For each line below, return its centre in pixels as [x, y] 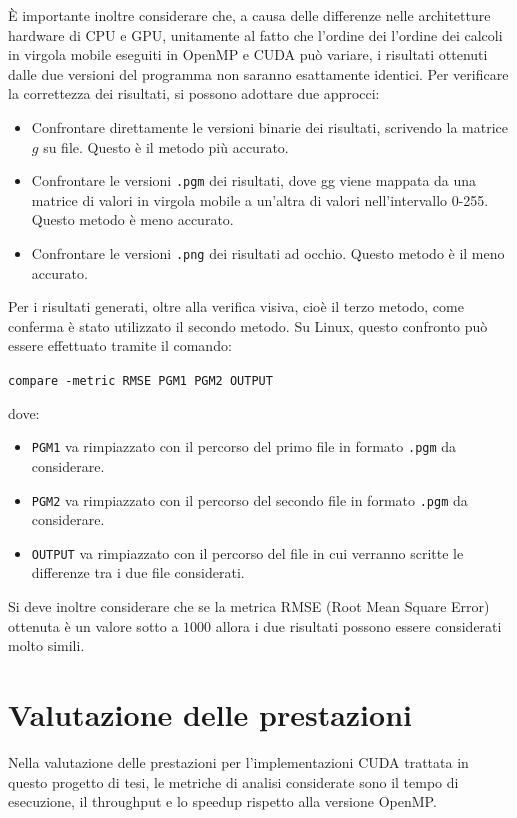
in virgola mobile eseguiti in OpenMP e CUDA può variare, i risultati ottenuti [248, 54]
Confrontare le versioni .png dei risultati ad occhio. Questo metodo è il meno [268, 253]
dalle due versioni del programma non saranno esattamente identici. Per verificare [258, 73]
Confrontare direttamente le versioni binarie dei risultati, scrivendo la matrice [269, 126]
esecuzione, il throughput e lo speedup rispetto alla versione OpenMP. [222, 801]
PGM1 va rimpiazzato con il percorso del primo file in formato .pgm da [244, 446]
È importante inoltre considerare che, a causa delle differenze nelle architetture [249, 15]
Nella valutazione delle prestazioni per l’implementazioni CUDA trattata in [238, 761]
